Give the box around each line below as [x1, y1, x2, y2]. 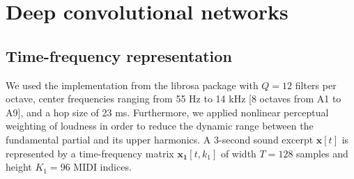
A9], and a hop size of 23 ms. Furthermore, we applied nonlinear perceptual [6, 104, 329, 119]
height [6, 159, 32, 174]
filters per [295, 77, 337, 92]
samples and [296, 146, 348, 160]
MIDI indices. [73, 159, 132, 174]
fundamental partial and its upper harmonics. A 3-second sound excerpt [6, 132, 314, 146]
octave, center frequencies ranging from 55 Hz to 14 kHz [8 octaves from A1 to [6, 91, 341, 106]
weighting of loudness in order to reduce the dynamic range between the [6, 118, 314, 133]
